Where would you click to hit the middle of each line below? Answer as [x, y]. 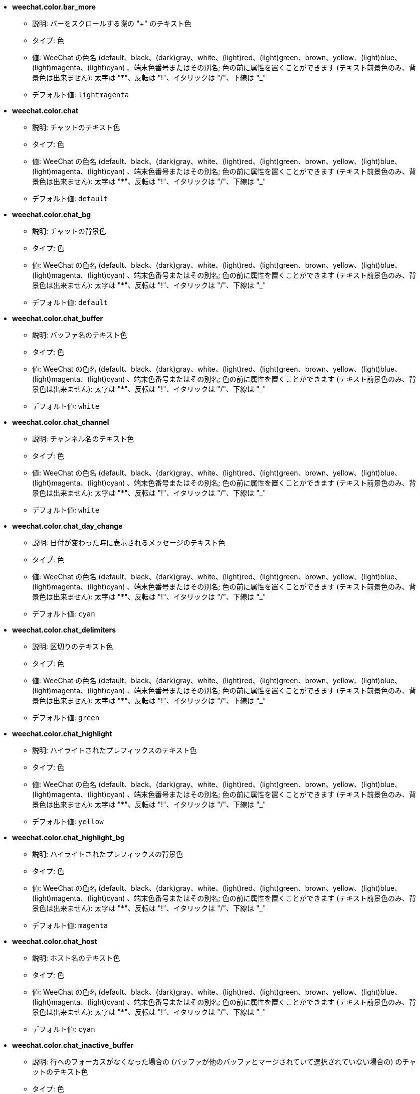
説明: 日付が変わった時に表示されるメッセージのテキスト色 [129, 542]
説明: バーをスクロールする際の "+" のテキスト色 [112, 23]
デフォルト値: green [66, 718]
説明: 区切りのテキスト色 [73, 646]
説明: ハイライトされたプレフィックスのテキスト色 [115, 750]
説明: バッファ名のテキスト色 [80, 335]
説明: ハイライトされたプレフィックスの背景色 [108, 854]
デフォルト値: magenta [70, 925]
